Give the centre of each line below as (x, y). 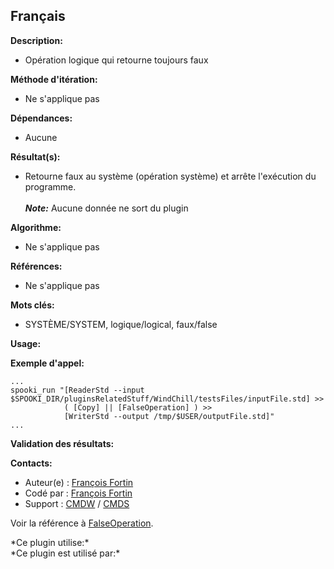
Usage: (26, 343)
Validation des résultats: (62, 443)
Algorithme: (36, 227)
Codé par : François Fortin (78, 493)
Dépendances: (41, 118)
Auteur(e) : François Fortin (79, 482)
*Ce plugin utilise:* (50, 542)
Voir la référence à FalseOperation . (82, 523)
